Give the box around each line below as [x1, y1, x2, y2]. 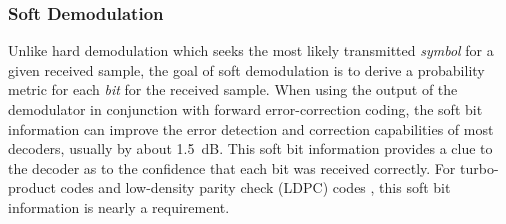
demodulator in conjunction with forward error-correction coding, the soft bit [8, 99, 483, 119]
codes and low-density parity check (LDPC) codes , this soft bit [60, 177, 451, 198]
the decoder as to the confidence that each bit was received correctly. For [8, 157, 456, 178]
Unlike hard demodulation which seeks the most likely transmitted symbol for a [8, 40, 494, 61]
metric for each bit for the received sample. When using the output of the [8, 79, 458, 100]
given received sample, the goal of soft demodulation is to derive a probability [8, 59, 485, 80]
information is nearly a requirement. [8, 196, 230, 217]
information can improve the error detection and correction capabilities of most [8, 118, 494, 139]
